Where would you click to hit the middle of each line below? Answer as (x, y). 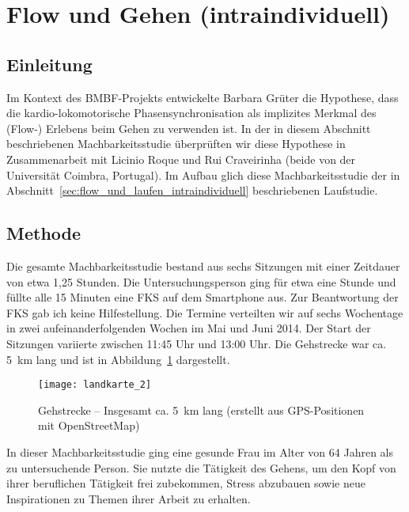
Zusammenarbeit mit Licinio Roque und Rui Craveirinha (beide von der (181, 159)
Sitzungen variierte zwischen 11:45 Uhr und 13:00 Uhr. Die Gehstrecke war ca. (197, 343)
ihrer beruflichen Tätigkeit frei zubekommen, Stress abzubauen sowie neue (186, 483)
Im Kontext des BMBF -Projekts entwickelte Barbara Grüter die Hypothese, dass (203, 97)
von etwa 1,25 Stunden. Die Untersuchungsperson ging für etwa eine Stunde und (201, 281)
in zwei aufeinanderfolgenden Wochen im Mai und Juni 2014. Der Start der (189, 328)
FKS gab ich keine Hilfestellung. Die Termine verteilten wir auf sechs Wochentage (205, 312)
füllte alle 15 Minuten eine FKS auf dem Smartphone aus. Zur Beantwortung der (203, 297)
